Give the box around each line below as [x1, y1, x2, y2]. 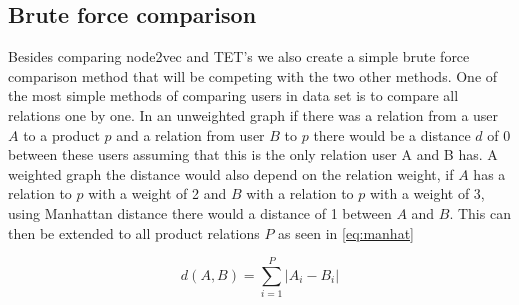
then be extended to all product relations [8, 222, 260, 243]
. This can [449, 202, 511, 223]
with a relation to [246, 183, 354, 204]
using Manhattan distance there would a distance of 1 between [8, 202, 392, 223]
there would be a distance [313, 124, 471, 145]
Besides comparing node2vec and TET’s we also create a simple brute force [8, 46, 470, 67]
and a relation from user [116, 124, 265, 145]
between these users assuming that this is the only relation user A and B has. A [8, 144, 498, 165]
